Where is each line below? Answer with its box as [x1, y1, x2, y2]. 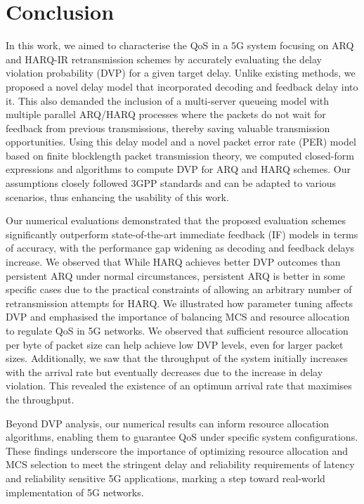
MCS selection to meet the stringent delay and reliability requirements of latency [6, 457, 355, 472]
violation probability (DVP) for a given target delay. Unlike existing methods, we [6, 65, 356, 80]
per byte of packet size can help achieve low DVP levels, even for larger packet [6, 337, 344, 351]
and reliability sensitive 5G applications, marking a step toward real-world [6, 470, 325, 485]
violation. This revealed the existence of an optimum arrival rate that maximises [6, 378, 352, 393]
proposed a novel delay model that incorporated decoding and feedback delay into [6, 79, 358, 93]
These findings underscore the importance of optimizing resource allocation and [6, 443, 349, 458]
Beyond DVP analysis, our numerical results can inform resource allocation [6, 415, 330, 430]
